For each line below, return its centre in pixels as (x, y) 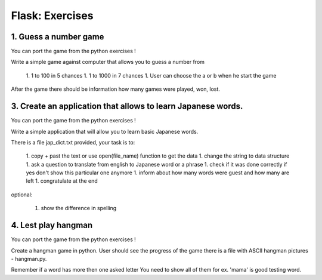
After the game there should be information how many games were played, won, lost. (116, 89)
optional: (22, 195)
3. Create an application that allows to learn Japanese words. (127, 107)
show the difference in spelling (79, 208)
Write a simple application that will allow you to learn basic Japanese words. (105, 131)
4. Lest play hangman (52, 225)
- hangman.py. (29, 259)
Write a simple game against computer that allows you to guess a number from (108, 62)
